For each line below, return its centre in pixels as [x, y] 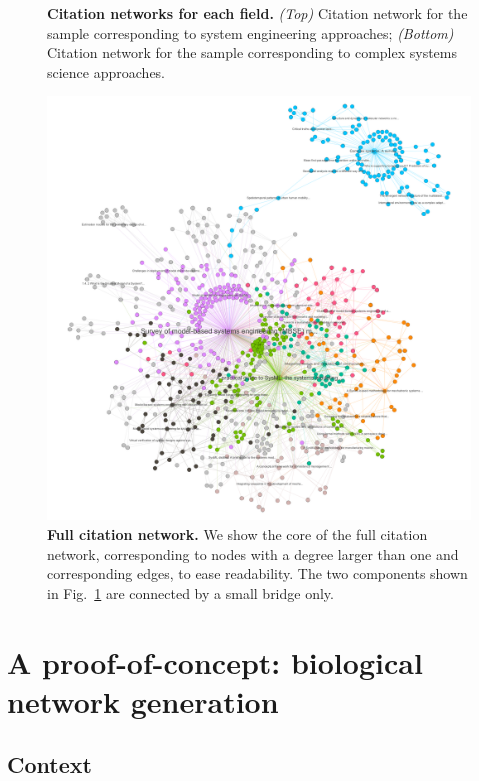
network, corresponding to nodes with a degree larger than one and [253, 553]
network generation [143, 700]
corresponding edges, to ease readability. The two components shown [257, 573]
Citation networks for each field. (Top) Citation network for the [257, 13]
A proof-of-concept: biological [215, 661]
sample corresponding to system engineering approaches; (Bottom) [250, 32]
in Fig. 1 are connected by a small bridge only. [190, 592]
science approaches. [106, 71]
